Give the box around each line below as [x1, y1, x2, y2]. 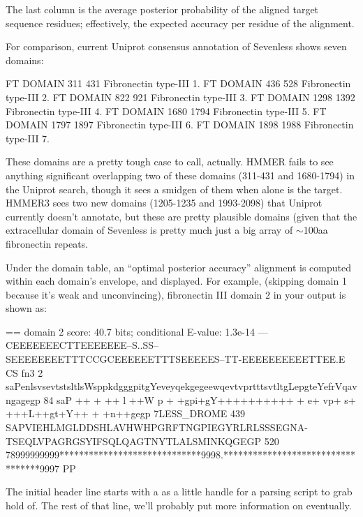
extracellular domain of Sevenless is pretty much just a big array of [6, 223, 293, 237]
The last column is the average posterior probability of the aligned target [6, 2, 319, 16]
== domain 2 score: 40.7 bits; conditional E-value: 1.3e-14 [6, 324, 255, 338]
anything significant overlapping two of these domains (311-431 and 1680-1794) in [6, 167, 355, 182]
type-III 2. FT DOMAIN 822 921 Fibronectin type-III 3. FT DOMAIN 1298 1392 [6, 89, 355, 104]
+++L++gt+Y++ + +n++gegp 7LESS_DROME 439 [6, 406, 246, 421]
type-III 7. [6, 130, 50, 145]
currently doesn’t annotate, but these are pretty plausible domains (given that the [6, 209, 357, 223]
